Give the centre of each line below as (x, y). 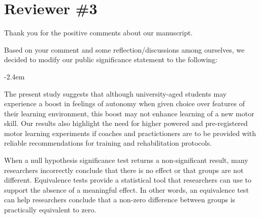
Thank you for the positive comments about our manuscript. (99, 33)
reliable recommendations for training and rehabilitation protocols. (108, 143)
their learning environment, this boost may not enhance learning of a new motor (129, 113)
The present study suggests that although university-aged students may (116, 93)
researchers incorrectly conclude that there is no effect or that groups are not (124, 170)
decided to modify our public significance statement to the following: (111, 59)
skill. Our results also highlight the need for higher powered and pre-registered (126, 123)
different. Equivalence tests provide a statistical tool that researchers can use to (128, 180)
